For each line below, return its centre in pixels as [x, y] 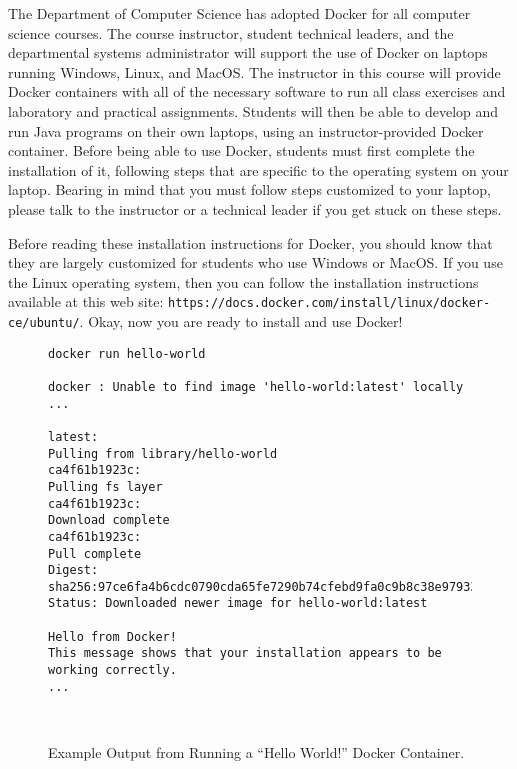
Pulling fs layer [105, 486]
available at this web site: [86, 301]
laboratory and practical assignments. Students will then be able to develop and [253, 110]
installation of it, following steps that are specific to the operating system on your [258, 169]
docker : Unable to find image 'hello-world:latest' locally [256, 386]
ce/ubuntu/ [44, 322]
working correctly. [112, 670]
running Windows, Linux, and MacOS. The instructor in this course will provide [254, 71]
